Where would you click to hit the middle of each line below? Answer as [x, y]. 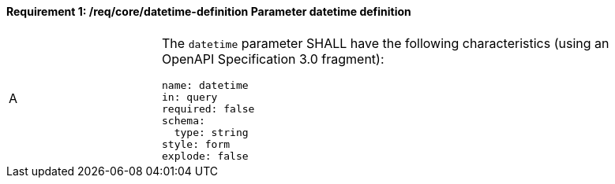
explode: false [205, 156]
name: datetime [205, 85]
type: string [211, 132]
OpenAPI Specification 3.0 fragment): [273, 59]
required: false [208, 109]
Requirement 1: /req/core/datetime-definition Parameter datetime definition [209, 11]
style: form [196, 144]
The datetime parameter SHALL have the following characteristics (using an [386, 43]
